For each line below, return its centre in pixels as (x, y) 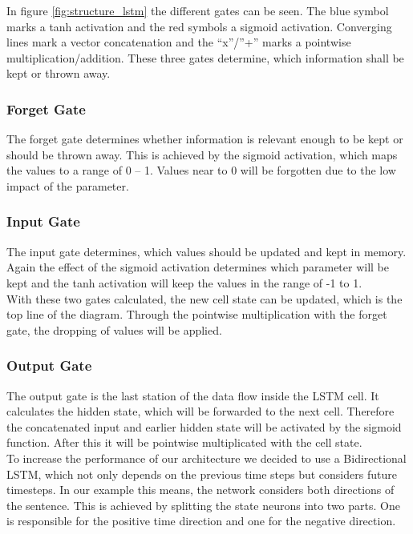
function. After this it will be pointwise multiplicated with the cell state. (184, 442)
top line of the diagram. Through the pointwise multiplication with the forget (197, 314)
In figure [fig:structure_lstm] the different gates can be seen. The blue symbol (198, 10)
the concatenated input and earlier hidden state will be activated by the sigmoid (204, 426)
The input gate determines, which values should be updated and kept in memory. (206, 251)
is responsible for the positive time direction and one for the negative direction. (201, 521)
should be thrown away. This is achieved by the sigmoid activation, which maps (202, 154)
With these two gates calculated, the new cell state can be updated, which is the (204, 298)
